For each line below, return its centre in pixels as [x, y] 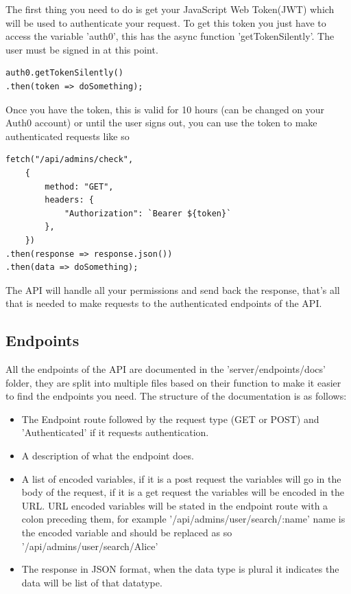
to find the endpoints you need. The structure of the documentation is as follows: [176, 396]
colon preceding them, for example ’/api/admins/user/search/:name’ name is [183, 519]
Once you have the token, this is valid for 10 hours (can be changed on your [165, 109]
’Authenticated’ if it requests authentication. [115, 432]
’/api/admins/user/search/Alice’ [90, 546]
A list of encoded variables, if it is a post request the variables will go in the [181, 478]
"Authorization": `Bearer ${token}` [148, 213]
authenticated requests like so [68, 136]
